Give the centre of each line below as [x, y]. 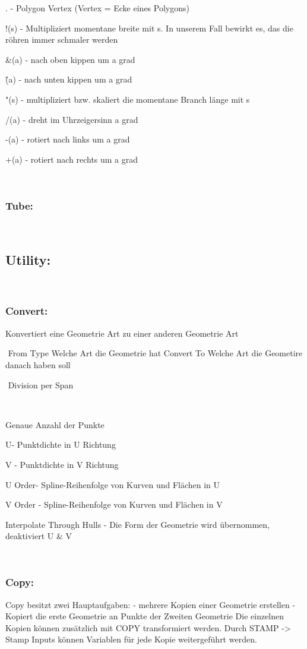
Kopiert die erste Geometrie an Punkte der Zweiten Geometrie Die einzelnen [145, 616]
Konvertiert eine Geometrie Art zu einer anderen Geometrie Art [122, 333]
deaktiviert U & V [39, 536]
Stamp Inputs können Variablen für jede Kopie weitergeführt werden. [131, 639]
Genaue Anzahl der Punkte [55, 424]
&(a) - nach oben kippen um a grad [70, 59]
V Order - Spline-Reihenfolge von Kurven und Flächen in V [114, 504]
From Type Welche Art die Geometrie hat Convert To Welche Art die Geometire [155, 353]
